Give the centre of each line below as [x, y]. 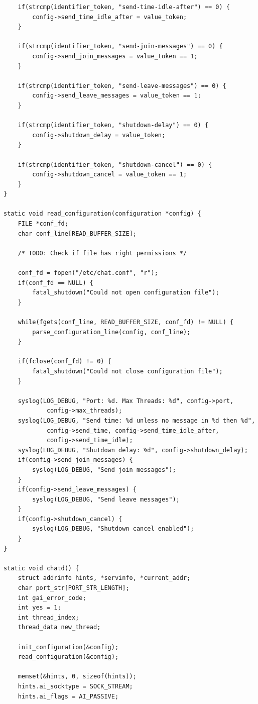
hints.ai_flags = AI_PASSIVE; [68, 696]
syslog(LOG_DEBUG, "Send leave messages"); [106, 499]
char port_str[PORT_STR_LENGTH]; [74, 588]
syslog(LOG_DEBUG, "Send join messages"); [104, 470]
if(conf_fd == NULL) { [55, 283]
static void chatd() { [41, 568]
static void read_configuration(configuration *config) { [102, 214]
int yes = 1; [39, 608]
